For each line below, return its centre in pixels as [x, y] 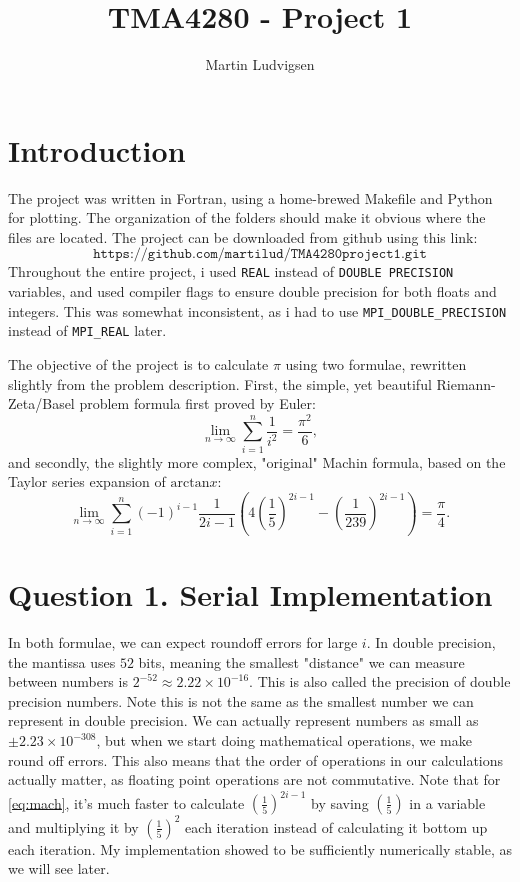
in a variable [447, 802]
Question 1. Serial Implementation [250, 594]
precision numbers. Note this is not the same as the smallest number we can [241, 700]
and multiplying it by [73, 826]
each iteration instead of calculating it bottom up [336, 826]
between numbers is [68, 681]
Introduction [97, 149]
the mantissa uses [62, 661]
